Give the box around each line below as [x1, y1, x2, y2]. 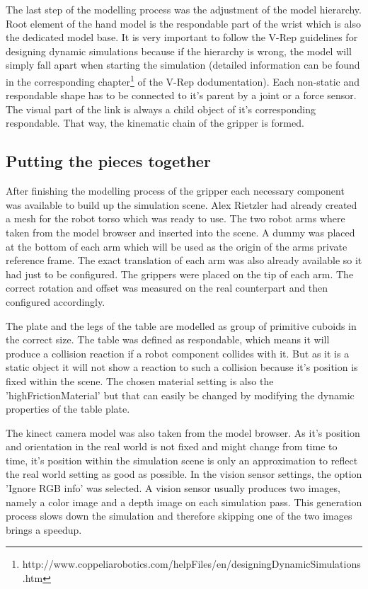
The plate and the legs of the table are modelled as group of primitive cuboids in [6, 318, 357, 333]
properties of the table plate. [6, 401, 130, 416]
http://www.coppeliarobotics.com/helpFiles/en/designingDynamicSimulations [22, 556, 361, 571]
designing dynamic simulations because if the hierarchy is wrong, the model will [6, 43, 352, 58]
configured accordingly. [6, 294, 105, 309]
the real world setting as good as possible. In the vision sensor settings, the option [6, 467, 362, 481]
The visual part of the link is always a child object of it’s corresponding [6, 101, 316, 116]
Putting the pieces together [6, 150, 211, 172]
